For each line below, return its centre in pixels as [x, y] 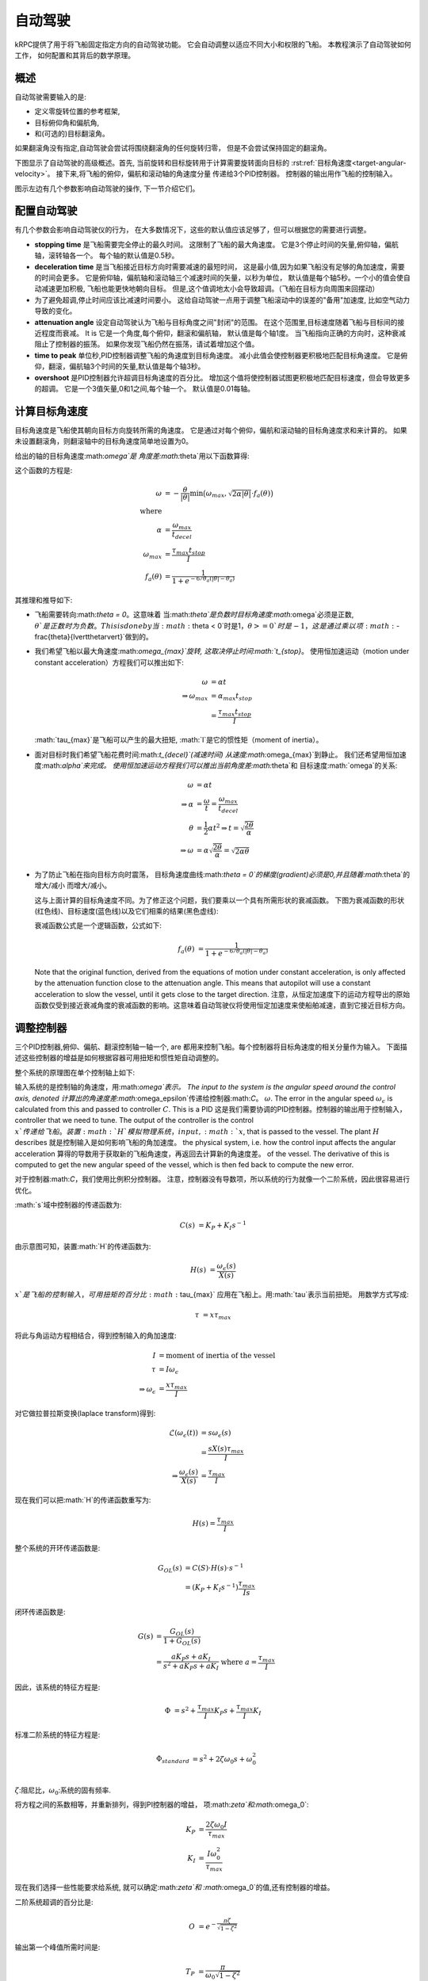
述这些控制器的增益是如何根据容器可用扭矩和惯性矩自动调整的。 [119, 1058]
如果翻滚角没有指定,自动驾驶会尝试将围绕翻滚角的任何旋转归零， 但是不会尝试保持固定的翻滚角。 [173, 148]
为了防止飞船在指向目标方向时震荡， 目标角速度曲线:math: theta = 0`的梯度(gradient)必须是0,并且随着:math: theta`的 [222, 874]
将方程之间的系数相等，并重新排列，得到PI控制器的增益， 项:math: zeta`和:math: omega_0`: [162, 1805]
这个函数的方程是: [44, 471]
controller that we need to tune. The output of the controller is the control [134, 1120]
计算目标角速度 [51, 411]
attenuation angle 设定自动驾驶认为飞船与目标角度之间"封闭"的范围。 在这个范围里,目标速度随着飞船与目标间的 [216, 322]
